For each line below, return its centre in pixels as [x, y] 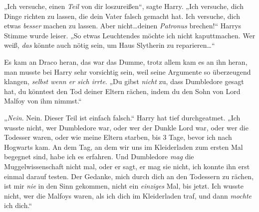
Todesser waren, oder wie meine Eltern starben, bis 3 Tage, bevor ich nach [118, 137]
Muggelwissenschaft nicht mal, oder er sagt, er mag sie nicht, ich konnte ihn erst [127, 166]
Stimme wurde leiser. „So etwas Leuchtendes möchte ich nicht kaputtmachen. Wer [130, 35]
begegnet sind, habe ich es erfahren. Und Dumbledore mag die [99, 157]
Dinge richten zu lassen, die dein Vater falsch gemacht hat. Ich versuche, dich [122, 16]
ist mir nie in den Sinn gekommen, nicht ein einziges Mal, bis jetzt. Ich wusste [124, 186]
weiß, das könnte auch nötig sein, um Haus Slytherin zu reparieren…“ [110, 45]
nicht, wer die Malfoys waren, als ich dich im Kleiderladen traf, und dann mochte [128, 195]
